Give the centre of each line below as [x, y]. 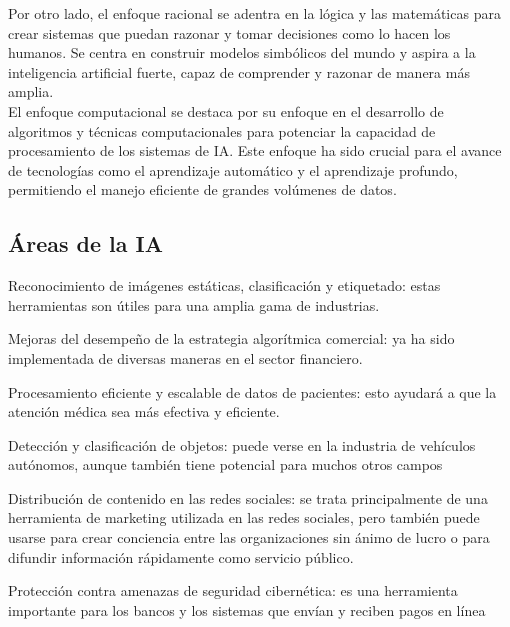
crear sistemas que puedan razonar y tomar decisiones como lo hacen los [229, 32]
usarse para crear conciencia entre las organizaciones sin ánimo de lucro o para [249, 537]
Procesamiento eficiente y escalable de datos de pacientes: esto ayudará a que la [252, 391]
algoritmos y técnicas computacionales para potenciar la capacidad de [222, 130]
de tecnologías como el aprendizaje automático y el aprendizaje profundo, [233, 169]
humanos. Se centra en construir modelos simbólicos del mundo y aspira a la [242, 52]
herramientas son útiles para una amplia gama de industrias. [194, 304]
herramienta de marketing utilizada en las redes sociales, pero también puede [244, 517]
